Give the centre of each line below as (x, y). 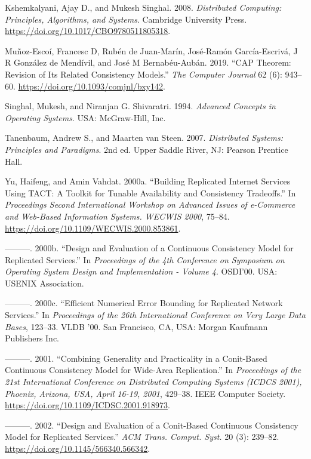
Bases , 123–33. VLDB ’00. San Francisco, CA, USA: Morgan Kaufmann (136, 326)
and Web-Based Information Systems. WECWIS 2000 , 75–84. (117, 216)
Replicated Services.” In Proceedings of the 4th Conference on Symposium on (145, 259)
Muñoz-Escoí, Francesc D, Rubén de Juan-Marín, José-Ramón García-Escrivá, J (151, 50)
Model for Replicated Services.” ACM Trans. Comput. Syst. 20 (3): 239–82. (142, 437)
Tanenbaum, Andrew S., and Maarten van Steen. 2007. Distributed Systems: (144, 138)
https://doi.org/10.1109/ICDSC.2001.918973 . (87, 405)
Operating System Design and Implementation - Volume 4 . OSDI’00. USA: (141, 271)
